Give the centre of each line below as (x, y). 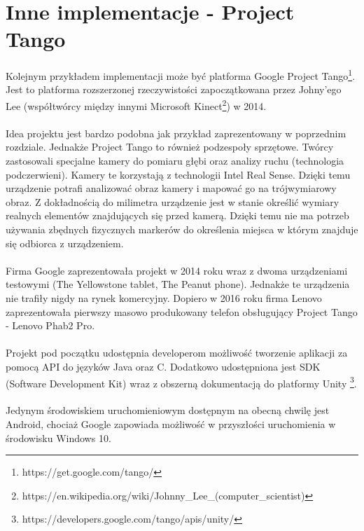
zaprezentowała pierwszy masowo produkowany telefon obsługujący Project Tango (182, 311)
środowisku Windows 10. (58, 437)
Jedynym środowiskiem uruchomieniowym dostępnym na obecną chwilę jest (168, 410)
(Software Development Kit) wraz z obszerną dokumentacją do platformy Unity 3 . (181, 382)
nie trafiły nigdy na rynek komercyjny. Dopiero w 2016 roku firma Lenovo (164, 297)
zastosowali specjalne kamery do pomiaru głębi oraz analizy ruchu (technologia (175, 161)
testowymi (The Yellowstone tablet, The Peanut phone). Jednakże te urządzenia (178, 284)
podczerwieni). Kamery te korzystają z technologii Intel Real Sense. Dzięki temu (178, 174)
